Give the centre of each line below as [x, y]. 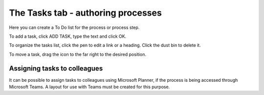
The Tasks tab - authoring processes [86, 13]
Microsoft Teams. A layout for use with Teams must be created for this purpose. [89, 87]
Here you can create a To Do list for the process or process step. [74, 27]
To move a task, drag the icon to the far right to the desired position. [78, 54]
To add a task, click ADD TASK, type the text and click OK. [68, 36]
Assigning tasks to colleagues [56, 68]
